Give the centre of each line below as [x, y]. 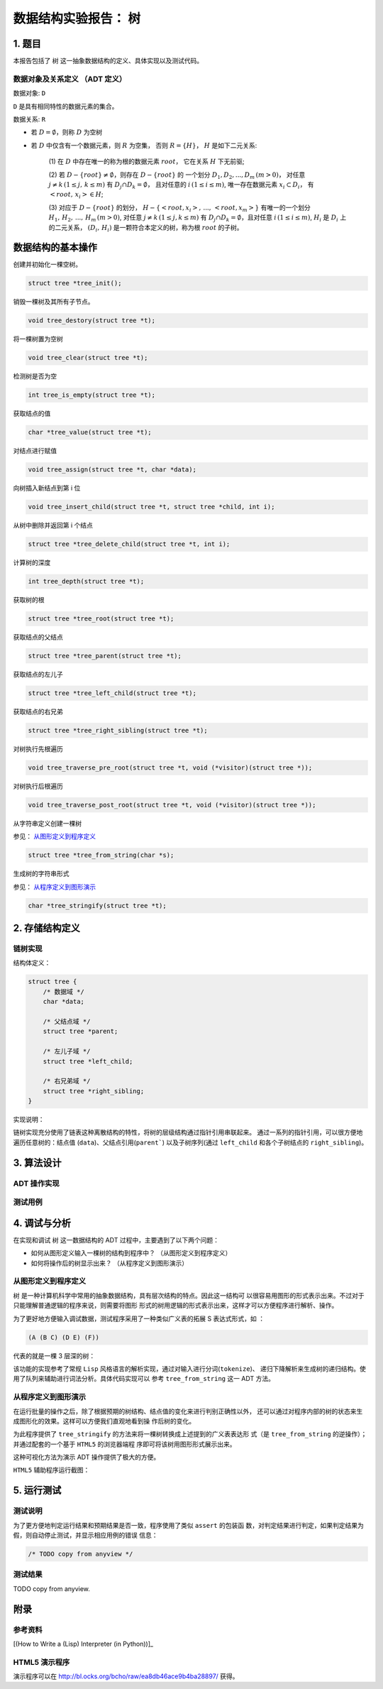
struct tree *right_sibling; [94, 1091]
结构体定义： [32, 963]
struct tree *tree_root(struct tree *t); [101, 619]
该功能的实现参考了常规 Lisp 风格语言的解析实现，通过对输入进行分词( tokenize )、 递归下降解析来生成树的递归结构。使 [190, 1368]
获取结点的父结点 [38, 637]
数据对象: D [29, 93]
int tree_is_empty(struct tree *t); [92, 395]
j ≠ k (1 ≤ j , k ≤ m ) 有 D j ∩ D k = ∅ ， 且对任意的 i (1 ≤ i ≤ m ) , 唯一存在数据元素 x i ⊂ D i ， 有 [182, 185]
